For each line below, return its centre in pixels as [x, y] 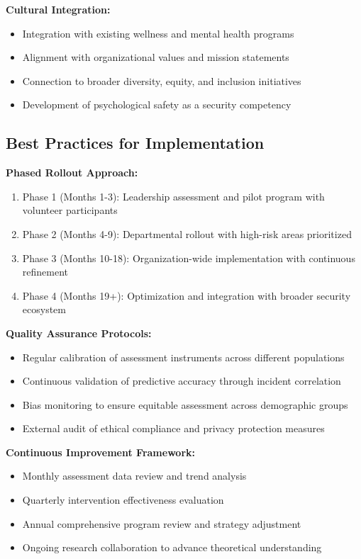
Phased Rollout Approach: [72, 173]
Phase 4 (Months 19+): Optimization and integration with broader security [187, 295]
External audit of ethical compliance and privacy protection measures [173, 428]
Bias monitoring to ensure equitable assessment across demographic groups [185, 404]
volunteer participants [70, 210]
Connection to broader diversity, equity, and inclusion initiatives [162, 80]
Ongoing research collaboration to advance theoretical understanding [172, 547]
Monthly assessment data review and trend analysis [134, 476]
